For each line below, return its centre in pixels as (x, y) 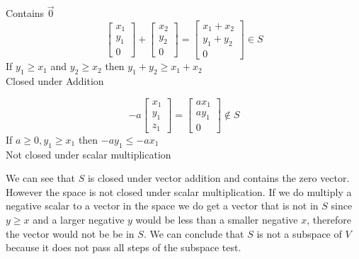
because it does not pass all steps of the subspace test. (124, 247)
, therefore (329, 220)
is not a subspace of (299, 233)
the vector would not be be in (70, 233)
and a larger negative (79, 220)
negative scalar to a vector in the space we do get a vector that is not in (162, 206)
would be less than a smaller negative (217, 220)
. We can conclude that (194, 233)
